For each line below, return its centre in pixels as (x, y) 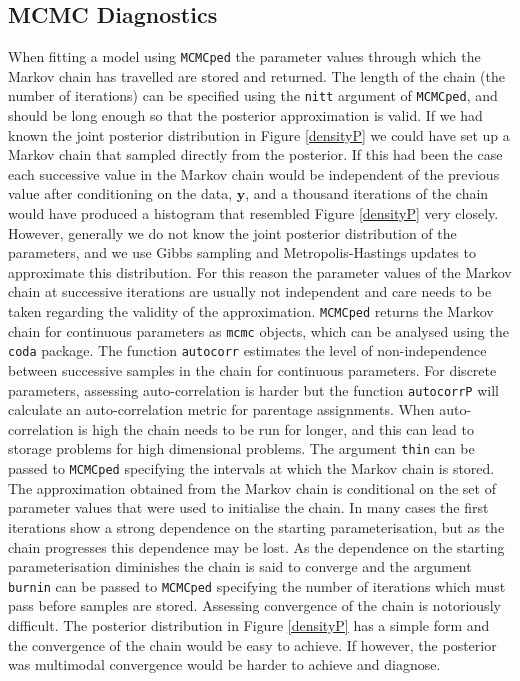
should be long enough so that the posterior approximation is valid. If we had (245, 115)
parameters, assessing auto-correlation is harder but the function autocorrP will (253, 389)
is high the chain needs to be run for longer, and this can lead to (276, 428)
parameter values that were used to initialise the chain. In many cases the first (248, 507)
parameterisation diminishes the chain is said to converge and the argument (240, 566)
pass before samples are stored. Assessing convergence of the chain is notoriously (254, 605)
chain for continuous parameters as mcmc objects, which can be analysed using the (258, 330)
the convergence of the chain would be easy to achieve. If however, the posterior (252, 644)
